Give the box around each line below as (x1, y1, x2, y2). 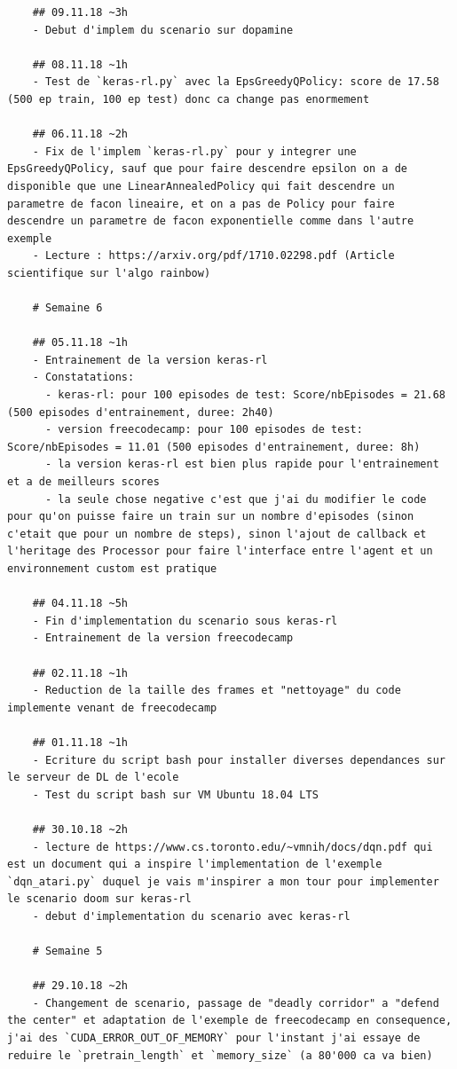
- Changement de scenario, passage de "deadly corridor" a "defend (32, 996, 439, 1010)
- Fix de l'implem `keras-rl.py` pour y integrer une (32, 145, 357, 158)
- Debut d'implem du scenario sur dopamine (32, 23, 294, 36)
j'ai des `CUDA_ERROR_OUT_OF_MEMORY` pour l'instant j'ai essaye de (7, 1032, 421, 1045)
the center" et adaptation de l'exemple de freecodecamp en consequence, (7, 1014, 453, 1027)
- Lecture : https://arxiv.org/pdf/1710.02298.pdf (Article (32, 249, 395, 263)
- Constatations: (32, 371, 135, 384)
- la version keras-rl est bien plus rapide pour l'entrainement (44, 458, 439, 471)
